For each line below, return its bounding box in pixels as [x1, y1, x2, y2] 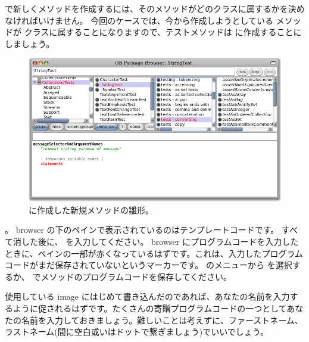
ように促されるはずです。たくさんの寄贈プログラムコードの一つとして [13, 301, 287, 314]
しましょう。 [5, 37, 55, 49]
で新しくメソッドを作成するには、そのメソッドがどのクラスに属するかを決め [5, 2, 305, 14]
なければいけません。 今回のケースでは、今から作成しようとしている [5, 14, 274, 26]
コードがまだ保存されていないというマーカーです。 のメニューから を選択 [5, 259, 292, 271]
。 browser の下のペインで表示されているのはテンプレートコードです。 [5, 223, 279, 236]
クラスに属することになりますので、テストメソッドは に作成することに [24, 26, 302, 38]
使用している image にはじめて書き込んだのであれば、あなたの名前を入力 [5, 290, 290, 303]
